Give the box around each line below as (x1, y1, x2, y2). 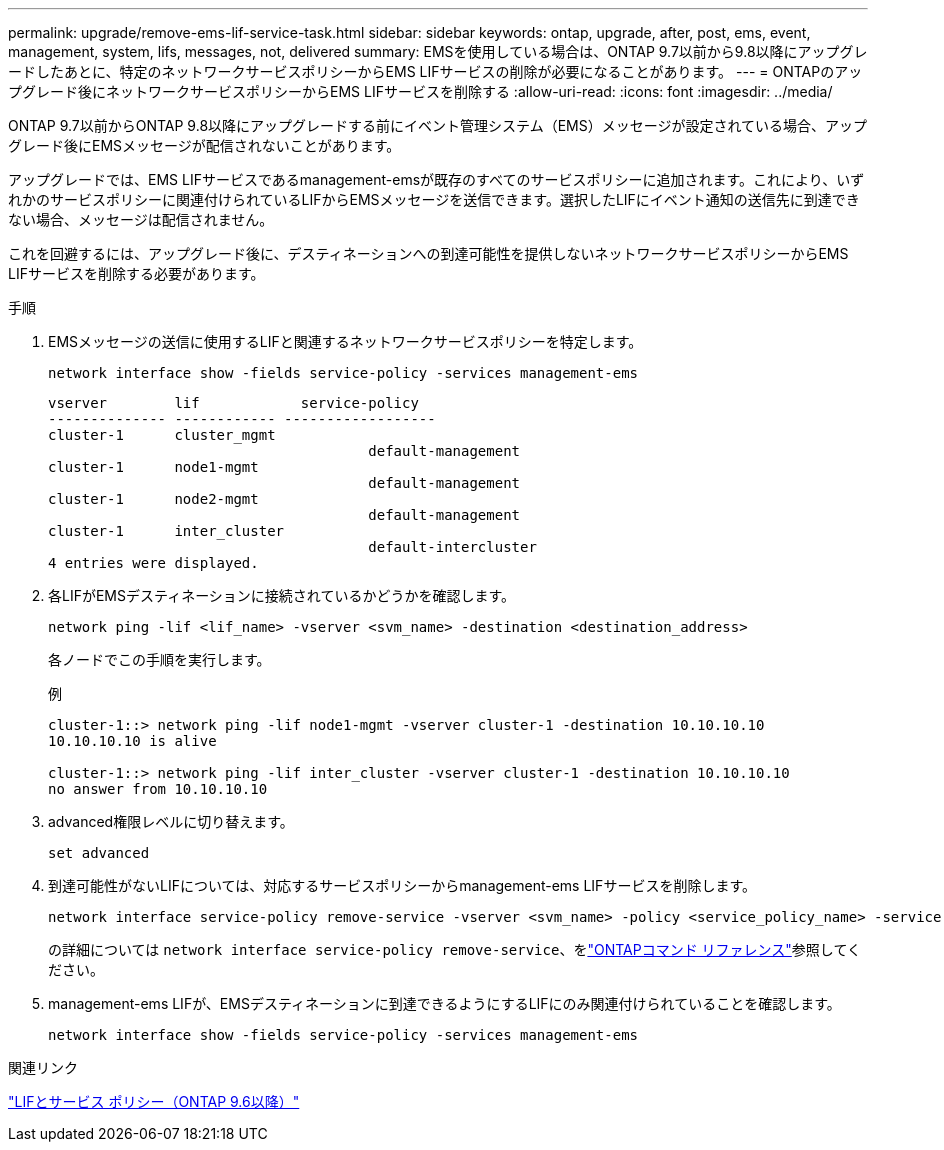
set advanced (48, 845, 150, 861)
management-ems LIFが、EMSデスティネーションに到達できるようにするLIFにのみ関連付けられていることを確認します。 (48, 995, 841, 1012)
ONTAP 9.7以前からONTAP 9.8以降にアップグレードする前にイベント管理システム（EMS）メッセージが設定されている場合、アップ (8, 117, 867, 134)
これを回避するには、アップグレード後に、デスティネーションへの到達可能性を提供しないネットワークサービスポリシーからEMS (8, 245, 849, 262)
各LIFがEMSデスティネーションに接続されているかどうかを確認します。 (48, 587, 516, 604)
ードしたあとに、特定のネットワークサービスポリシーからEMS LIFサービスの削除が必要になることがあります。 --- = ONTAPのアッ (8, 63, 863, 80)
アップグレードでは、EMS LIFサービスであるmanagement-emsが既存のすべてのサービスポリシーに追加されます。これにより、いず (8, 171, 865, 188)
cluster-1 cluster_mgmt (48, 427, 276, 443)
